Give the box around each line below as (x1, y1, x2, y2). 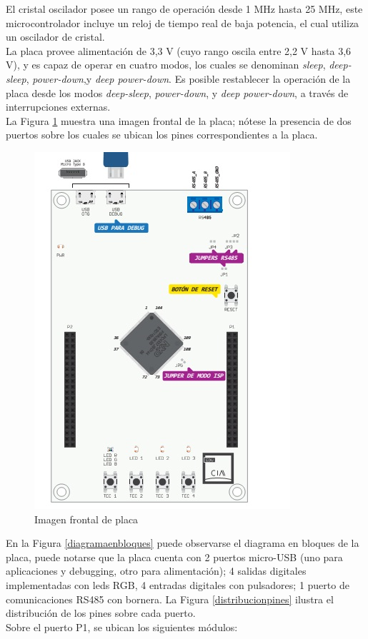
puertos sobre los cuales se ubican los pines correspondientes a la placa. (6, 127, 318, 142)
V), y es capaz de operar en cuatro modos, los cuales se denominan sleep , (6, 57, 326, 72)
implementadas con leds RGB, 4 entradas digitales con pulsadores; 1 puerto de (6, 577, 349, 592)
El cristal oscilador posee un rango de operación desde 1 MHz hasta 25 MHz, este (6, 1, 363, 16)
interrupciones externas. (6, 99, 111, 114)
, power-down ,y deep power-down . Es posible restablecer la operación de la (26, 71, 351, 86)
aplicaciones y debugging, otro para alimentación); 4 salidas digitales (6, 563, 307, 578)
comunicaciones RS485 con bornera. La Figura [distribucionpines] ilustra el (6, 591, 334, 606)
